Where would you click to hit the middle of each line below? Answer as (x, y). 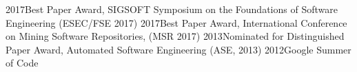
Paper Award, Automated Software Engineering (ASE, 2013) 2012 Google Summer (178, 49)
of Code (22, 63)
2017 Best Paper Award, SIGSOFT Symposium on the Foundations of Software (172, 9)
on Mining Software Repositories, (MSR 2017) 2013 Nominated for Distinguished (175, 36)
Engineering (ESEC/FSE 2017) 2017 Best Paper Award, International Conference (176, 22)
